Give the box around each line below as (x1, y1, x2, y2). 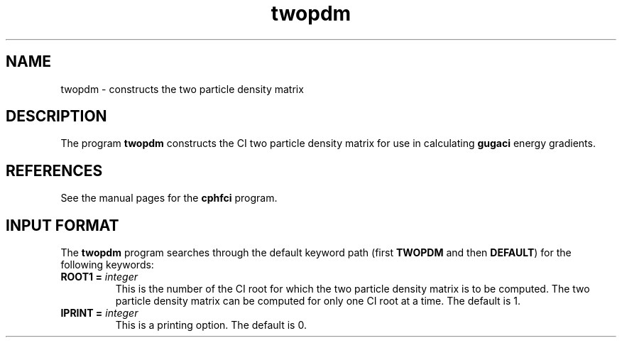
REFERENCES (6, 161, 103, 180)
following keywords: (60, 258, 154, 271)
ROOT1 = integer (60, 271, 138, 283)
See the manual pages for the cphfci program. (60, 192, 278, 205)
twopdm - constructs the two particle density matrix (60, 82, 304, 95)
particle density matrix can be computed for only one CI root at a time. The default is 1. (115, 295, 521, 307)
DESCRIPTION (6, 107, 107, 126)
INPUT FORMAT (6, 216, 119, 234)
